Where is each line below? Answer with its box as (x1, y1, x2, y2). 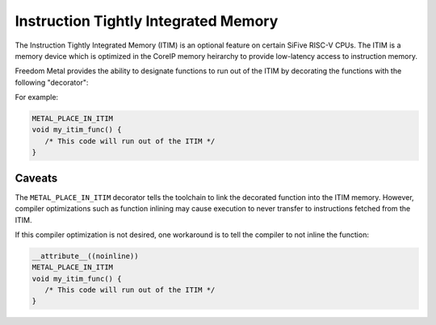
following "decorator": (15, 77, 89, 87)
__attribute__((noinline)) (31, 251, 139, 260)
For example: (15, 93, 59, 102)
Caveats (15, 171, 58, 185)
